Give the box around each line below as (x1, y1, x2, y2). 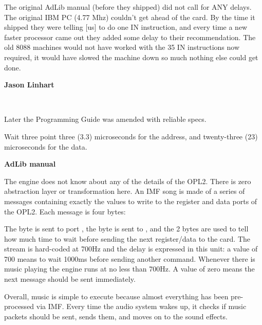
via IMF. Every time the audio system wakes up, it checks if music (36, 301, 247, 312)
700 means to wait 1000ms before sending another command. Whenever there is (4, 253, 255, 264)
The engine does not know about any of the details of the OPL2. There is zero (4, 175, 251, 186)
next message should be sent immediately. (4, 274, 136, 284)
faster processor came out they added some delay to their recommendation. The (4, 31, 256, 42)
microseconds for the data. (4, 141, 87, 152)
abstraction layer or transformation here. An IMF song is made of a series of (4, 186, 245, 196)
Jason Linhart (4, 79, 54, 90)
